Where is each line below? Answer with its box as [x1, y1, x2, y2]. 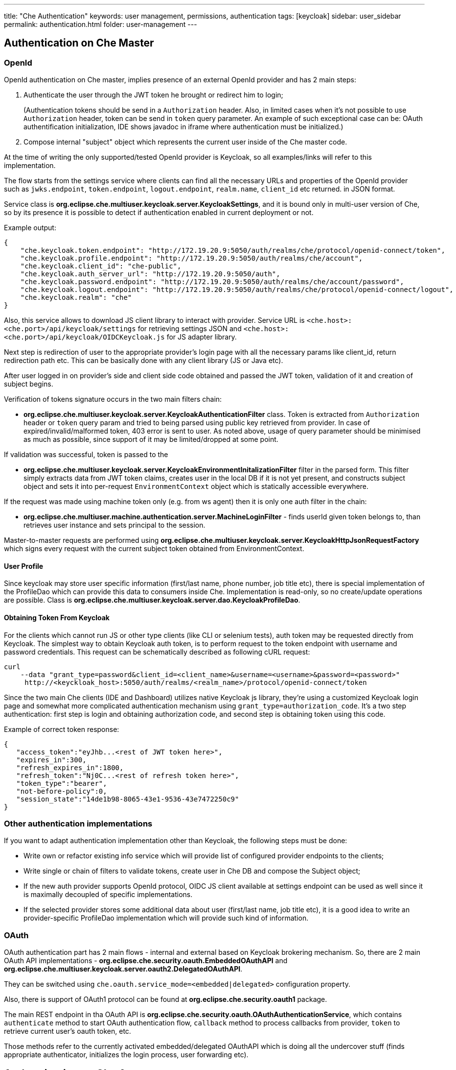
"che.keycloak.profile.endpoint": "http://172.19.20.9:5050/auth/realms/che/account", [20, 254, 363, 263]
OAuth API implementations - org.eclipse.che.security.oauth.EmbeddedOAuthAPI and [4, 956, 288, 965]
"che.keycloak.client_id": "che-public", [20, 262, 182, 270]
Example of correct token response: [4, 725, 119, 733]
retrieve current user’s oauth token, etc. [4, 1027, 131, 1036]
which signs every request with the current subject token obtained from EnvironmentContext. [4, 544, 304, 553]
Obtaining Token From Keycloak [4, 613, 110, 622]
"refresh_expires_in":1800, [16, 763, 124, 772]
